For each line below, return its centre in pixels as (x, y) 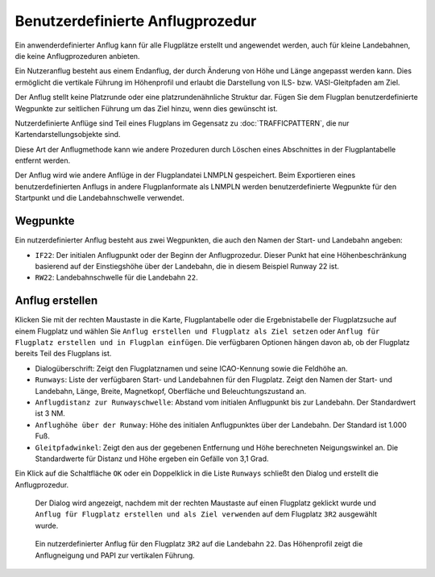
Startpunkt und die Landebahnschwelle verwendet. (99, 198)
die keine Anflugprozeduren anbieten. (77, 56)
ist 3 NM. (50, 413)
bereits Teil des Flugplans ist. (63, 354)
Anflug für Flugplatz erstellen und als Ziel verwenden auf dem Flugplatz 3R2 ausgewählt (206, 514)
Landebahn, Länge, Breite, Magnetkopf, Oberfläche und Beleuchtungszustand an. (170, 391)
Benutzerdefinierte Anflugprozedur (136, 21)
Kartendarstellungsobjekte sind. (68, 135)
